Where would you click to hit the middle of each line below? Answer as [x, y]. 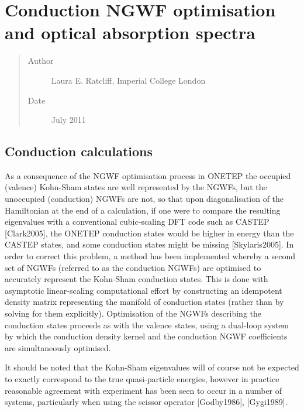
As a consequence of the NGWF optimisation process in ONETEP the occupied [148, 175]
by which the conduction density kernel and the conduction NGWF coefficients [146, 336]
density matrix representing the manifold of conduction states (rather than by [144, 302]
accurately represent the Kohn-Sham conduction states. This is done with [137, 279]
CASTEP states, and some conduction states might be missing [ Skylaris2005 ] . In [149, 244]
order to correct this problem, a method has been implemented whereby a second [150, 256]
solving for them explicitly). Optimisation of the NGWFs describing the [133, 313]
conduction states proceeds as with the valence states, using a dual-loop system [147, 325]
